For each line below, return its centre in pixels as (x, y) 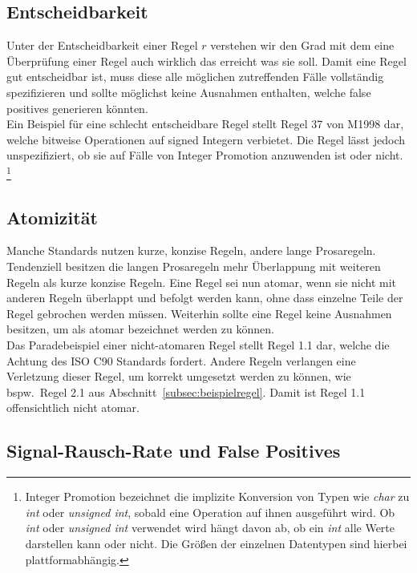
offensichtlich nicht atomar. (73, 408)
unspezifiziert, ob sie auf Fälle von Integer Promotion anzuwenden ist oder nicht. (205, 155)
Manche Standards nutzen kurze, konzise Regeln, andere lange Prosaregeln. (191, 250)
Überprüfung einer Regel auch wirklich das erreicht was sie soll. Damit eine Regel (206, 61)
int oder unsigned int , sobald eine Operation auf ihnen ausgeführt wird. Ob (210, 512)
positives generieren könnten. (77, 108)
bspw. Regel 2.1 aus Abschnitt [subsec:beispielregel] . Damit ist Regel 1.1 (186, 391)
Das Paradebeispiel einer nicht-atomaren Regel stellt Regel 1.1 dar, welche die (198, 344)
